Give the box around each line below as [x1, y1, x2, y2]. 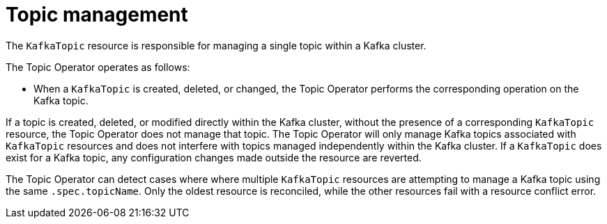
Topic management [6, 3, 188, 26]
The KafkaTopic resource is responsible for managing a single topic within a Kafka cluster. [6, 39, 427, 51]
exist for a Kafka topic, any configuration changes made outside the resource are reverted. [6, 151, 422, 163]
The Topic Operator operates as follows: [6, 61, 190, 73]
